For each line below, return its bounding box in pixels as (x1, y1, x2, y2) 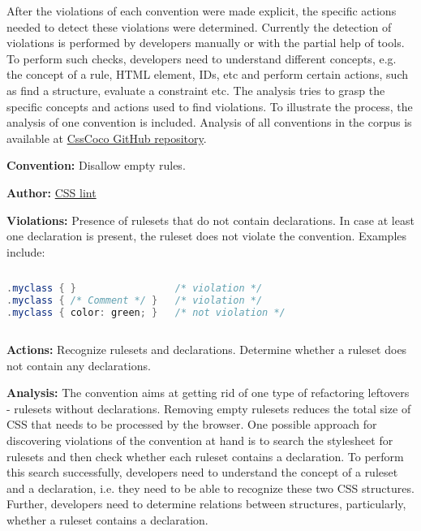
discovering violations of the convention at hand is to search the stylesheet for (6, 431, 393, 448)
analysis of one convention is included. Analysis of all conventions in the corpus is (6, 114, 412, 131)
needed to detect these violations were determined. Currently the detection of (6, 18, 392, 35)
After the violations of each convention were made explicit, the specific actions (6, 2, 397, 19)
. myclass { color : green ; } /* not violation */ (6, 307, 286, 319)
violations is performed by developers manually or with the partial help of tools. (6, 34, 405, 51)
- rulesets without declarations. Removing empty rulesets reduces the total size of (6, 399, 411, 417)
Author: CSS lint (6, 183, 97, 201)
